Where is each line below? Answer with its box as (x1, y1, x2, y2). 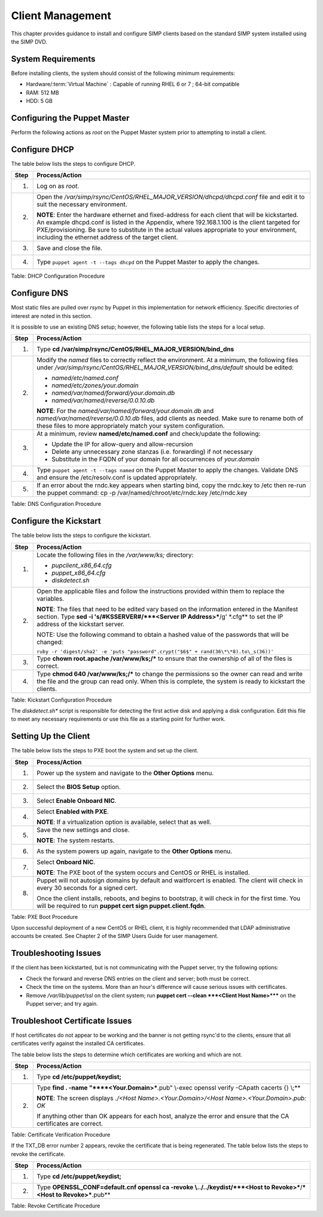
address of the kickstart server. (36, 620, 125, 628)
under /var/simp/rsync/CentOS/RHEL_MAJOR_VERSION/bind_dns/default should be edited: (36, 363, 294, 372)
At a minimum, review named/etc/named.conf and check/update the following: (36, 430, 261, 438)
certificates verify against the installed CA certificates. (11, 1040, 145, 1047)
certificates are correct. (36, 1119, 103, 1128)
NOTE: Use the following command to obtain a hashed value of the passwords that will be (36, 630, 290, 639)
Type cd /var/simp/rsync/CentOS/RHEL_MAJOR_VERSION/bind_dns (36, 345, 234, 353)
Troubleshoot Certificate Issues (11, 1015, 132, 1026)
